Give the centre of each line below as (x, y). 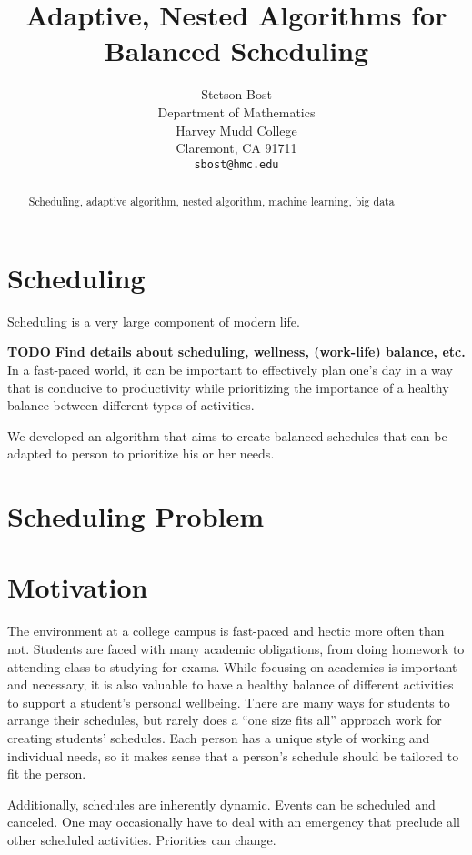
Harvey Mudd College (236, 130)
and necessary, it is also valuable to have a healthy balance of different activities (231, 684)
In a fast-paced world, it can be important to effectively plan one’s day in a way (230, 369)
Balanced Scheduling (236, 50)
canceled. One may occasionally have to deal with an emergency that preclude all (234, 822)
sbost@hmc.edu (236, 164)
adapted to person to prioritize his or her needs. (141, 453)
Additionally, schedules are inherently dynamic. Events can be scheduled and (221, 804)
